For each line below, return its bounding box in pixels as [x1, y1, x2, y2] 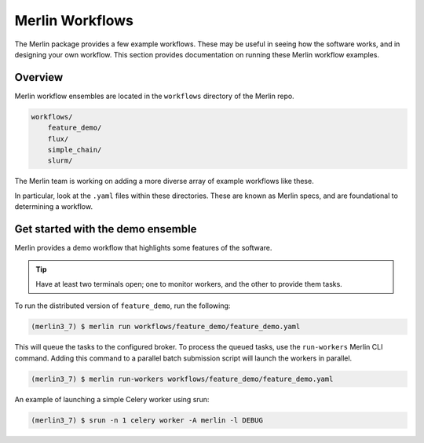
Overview [14, 71, 64, 84]
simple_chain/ [47, 145, 102, 154]
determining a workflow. [14, 202, 93, 211]
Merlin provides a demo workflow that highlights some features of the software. [14, 243, 272, 253]
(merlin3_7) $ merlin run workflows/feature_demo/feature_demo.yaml [31, 322, 301, 331]
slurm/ [47, 156, 73, 165]
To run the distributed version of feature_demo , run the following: [14, 301, 231, 310]
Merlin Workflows [14, 12, 133, 29]
